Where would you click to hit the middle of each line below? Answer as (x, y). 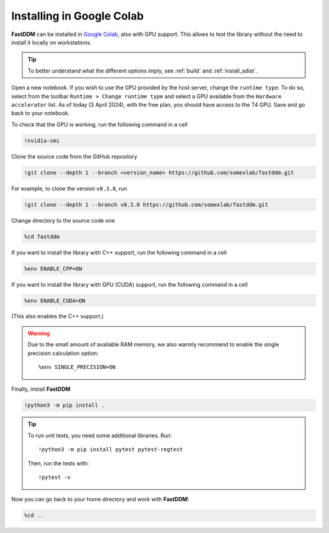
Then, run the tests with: (58, 463)
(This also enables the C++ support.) (57, 317)
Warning (39, 333)
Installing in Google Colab (78, 16)
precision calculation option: (63, 353)
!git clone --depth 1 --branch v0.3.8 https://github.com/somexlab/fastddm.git (146, 205)
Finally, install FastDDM (41, 389)
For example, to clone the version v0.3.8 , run (69, 188)
